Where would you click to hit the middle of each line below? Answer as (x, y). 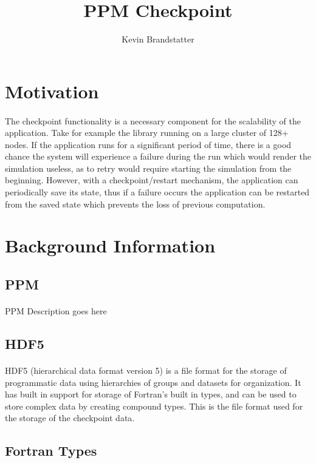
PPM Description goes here (56, 311)
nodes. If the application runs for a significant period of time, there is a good (148, 144)
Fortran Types (51, 451)
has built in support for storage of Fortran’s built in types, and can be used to (151, 394)
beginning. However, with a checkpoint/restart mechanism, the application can (152, 180)
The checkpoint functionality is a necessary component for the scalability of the (153, 120)
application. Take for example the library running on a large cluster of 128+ (147, 133)
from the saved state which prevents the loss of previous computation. (135, 204)
